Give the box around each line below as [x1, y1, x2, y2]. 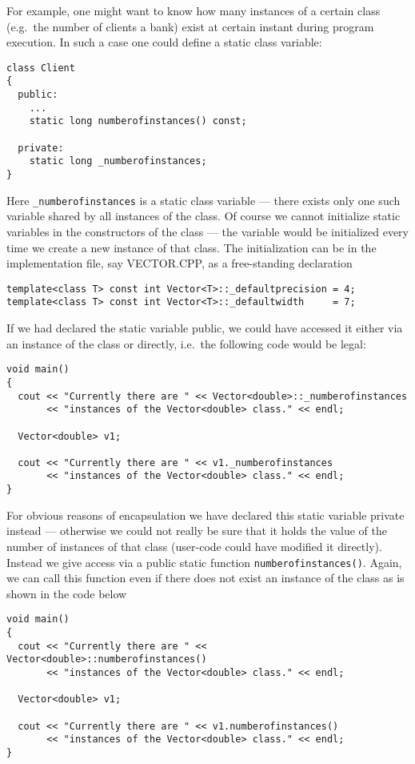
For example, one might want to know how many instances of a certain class [6, 2, 381, 18]
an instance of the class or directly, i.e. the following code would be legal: [6, 335, 366, 352]
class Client [6, 62, 75, 74]
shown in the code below [6, 585, 127, 601]
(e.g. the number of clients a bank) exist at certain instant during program [6, 18, 374, 34]
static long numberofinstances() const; [29, 115, 247, 127]
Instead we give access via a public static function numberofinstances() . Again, [6, 553, 402, 570]
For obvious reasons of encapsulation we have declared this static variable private [6, 506, 405, 523]
